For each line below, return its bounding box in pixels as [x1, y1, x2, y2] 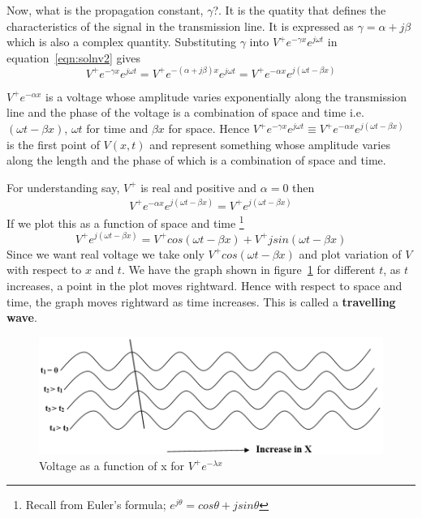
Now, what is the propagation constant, [6, 2, 204, 18]
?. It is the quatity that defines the [213, 2, 386, 18]
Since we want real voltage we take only [6, 245, 205, 262]
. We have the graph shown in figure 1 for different [121, 261, 376, 278]
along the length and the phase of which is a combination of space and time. [6, 152, 386, 169]
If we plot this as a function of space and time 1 [6, 212, 244, 231]
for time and [86, 120, 149, 137]
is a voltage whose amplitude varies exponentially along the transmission [45, 88, 407, 105]
